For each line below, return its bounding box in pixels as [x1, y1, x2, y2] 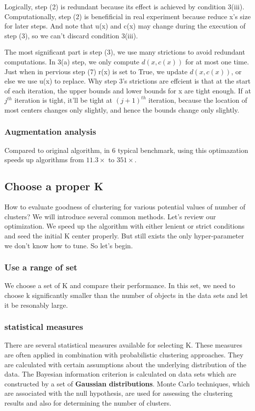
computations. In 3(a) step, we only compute [4, 56, 140, 66]
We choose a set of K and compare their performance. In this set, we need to [4, 280, 235, 291]
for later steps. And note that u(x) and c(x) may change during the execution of [4, 21, 246, 31]
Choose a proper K [4, 178, 103, 194]
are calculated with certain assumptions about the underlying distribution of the [4, 359, 247, 369]
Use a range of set [4, 261, 77, 273]
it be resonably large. [4, 299, 68, 310]
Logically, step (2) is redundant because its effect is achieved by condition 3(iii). [4, 1, 245, 11]
